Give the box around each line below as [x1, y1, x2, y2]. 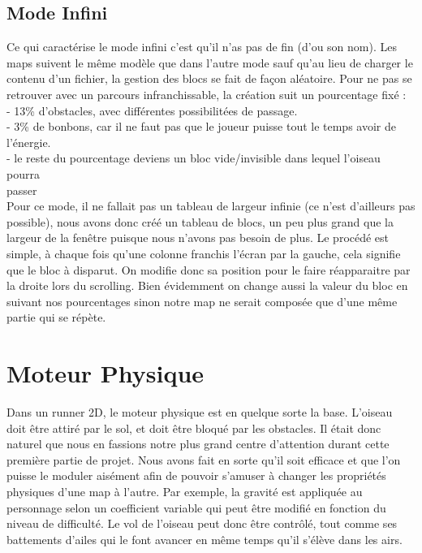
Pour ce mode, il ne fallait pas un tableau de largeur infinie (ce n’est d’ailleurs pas [6, 197, 416, 214]
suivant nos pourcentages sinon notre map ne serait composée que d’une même [6, 292, 398, 309]
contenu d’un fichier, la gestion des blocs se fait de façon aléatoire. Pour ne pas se [6, 70, 412, 87]
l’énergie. [6, 133, 51, 150]
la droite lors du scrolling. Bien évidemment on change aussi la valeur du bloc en [6, 277, 408, 294]
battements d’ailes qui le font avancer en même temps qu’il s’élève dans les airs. [6, 530, 403, 547]
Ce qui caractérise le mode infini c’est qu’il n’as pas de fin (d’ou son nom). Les [6, 38, 397, 55]
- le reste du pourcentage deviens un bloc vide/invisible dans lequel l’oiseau [6, 149, 381, 166]
